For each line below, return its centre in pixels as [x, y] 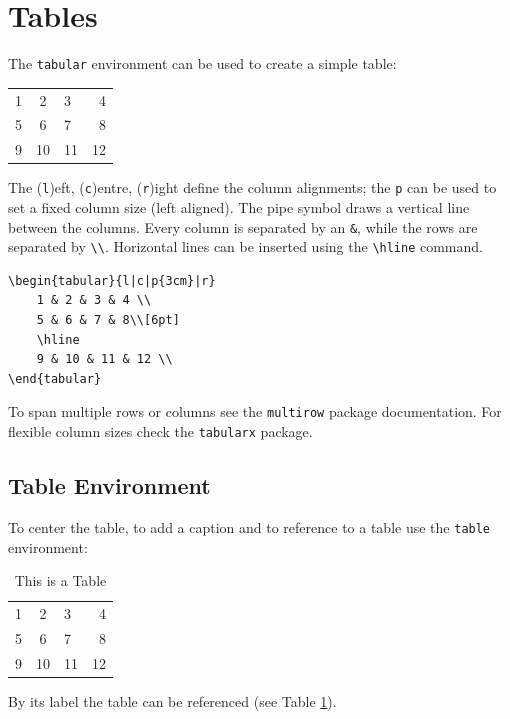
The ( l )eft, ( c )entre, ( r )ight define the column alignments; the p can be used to [252, 187]
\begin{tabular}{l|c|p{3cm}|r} [112, 280]
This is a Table [60, 580]
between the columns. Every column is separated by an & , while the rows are [243, 226]
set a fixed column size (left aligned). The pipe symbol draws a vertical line [239, 206]
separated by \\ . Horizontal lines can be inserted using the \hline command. [245, 246]
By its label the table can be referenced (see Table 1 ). [172, 700]
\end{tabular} [55, 378]
